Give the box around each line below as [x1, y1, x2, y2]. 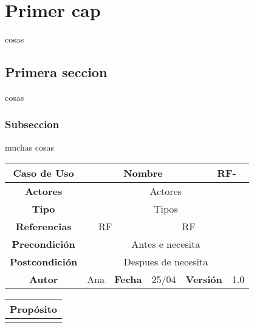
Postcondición [10, 255, 78, 269]
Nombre [123, 166, 163, 180]
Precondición [12, 237, 75, 251]
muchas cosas [5, 140, 55, 153]
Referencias [15, 219, 72, 234]
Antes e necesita [131, 237, 201, 251]
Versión [185, 272, 222, 287]
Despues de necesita [123, 255, 208, 269]
